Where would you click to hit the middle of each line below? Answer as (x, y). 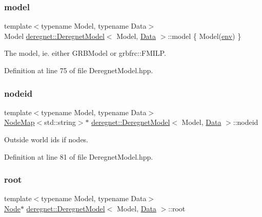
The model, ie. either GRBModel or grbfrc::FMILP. (85, 53)
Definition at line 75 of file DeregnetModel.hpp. (79, 70)
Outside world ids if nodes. (46, 139)
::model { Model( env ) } (205, 36)
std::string (60, 122)
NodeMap (19, 122)
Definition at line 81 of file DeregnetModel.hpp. (79, 156)
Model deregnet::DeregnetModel (54, 36)
